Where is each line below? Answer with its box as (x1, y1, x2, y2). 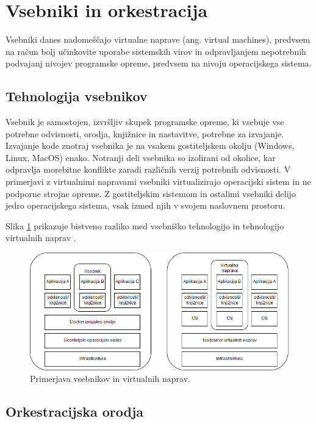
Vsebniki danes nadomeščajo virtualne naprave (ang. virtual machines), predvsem (5, 33, 311, 46)
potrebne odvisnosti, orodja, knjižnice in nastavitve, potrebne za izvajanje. (5, 127, 284, 140)
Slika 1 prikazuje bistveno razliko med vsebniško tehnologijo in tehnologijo (5, 219, 284, 232)
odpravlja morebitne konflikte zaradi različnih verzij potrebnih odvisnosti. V (5, 163, 291, 176)
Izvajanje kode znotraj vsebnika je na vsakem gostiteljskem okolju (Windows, (5, 139, 295, 152)
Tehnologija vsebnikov (5, 87, 148, 106)
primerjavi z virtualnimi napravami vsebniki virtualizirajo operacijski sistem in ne (5, 175, 311, 188)
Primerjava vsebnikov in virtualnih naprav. (30, 372, 190, 385)
